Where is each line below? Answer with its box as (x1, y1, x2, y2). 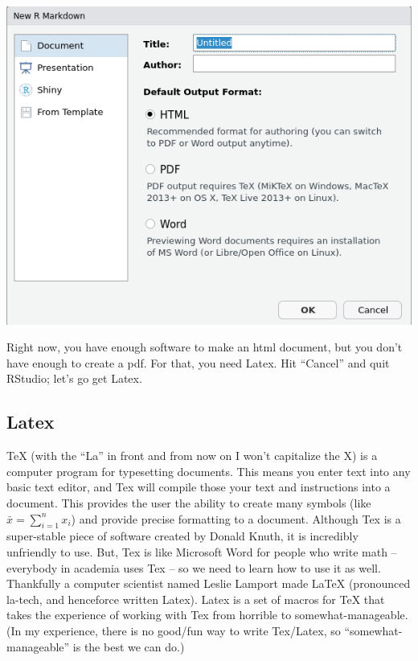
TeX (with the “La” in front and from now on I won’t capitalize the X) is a (6, 447, 378, 464)
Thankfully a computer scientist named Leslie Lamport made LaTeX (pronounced (6, 575, 411, 592)
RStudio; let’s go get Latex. (6, 370, 142, 387)
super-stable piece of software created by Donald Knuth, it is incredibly (6, 528, 359, 544)
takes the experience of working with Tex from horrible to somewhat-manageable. (6, 606, 408, 623)
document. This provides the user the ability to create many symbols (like (6, 494, 371, 511)
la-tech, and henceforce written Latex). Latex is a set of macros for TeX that (6, 590, 385, 607)
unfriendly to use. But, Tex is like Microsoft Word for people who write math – (6, 543, 397, 560)
